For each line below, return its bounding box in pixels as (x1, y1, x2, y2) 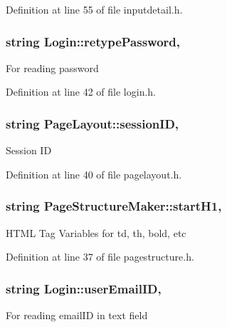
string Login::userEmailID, (6, 279, 162, 297)
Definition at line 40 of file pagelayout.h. (6, 166, 182, 181)
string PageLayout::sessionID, (6, 114, 179, 132)
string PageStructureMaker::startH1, (6, 197, 222, 215)
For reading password (6, 60, 99, 75)
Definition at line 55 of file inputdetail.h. (6, 2, 183, 16)
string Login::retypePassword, (6, 32, 181, 50)
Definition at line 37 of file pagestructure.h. (6, 249, 194, 264)
